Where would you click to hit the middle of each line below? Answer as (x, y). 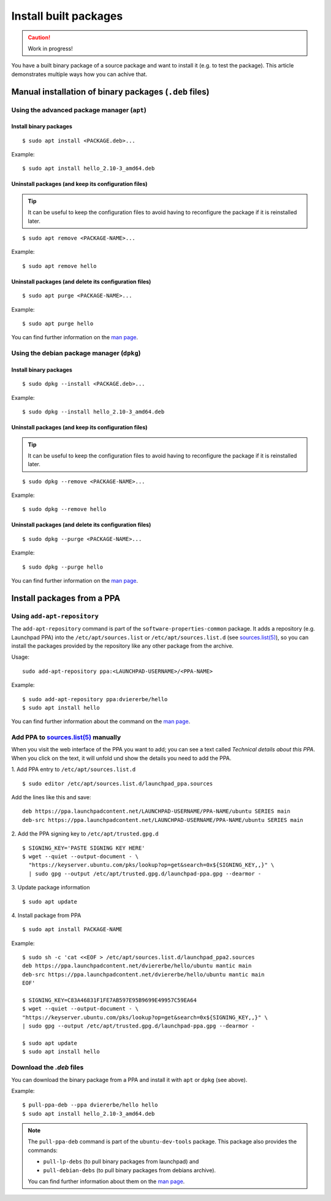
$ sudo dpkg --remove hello (64, 509)
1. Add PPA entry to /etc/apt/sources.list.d (74, 769)
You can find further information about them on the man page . (106, 1181)
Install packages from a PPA (66, 598)
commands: (43, 1150)
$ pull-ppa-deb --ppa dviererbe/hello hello (90, 1105)
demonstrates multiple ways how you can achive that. (79, 74)
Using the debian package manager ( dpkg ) (76, 353)
